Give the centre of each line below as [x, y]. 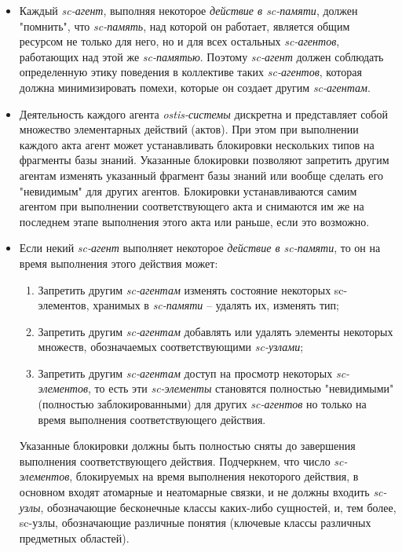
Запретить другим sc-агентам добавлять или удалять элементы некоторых [216, 331]
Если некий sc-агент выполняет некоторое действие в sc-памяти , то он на [200, 248]
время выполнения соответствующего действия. [152, 419]
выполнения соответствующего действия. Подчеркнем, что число [175, 461]
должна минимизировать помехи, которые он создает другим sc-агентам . [195, 87]
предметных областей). [74, 537]
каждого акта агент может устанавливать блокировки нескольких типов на [197, 144]
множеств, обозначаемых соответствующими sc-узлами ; [171, 347]
